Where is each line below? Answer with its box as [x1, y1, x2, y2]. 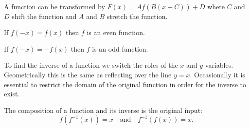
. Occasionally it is [190, 69, 245, 79]
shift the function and [12, 11, 77, 21]
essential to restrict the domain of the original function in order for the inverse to [4, 79, 246, 89]
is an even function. [87, 27, 145, 37]
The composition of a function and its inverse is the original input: [4, 105, 202, 115]
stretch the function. [107, 11, 168, 21]
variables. [205, 60, 233, 70]
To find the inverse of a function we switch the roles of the [4, 60, 178, 70]
